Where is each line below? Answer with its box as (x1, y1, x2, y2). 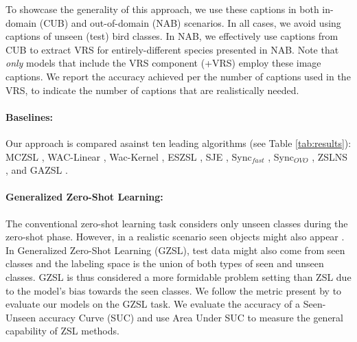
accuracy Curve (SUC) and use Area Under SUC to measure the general (38, 310, 343, 324)
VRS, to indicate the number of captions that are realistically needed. (5, 82, 299, 97)
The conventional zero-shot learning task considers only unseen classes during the (5, 216, 348, 230)
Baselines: (5, 109, 54, 124)
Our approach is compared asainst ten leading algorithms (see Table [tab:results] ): (5, 135, 352, 150)
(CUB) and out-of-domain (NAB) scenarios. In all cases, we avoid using (39, 15, 341, 30)
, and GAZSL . (5, 163, 68, 177)
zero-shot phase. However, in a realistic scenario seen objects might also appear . (5, 229, 345, 244)
